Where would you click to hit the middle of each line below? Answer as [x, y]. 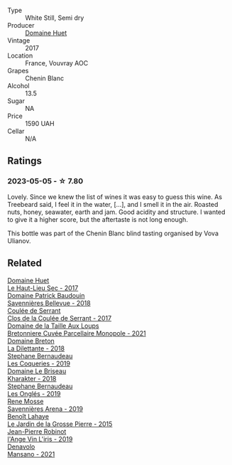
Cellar [16, 131]
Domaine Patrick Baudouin [46, 295]
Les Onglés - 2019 [34, 393]
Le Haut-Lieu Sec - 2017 [43, 288]
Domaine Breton [31, 341]
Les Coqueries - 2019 [39, 363]
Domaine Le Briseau [37, 371]
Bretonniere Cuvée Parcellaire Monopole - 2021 [77, 333]
